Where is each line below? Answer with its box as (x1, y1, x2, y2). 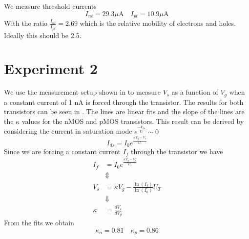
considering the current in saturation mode (4, 126, 132, 136)
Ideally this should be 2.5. (4, 30, 82, 40)
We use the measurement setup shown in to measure (4, 87, 161, 97)
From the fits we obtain (4, 218, 74, 228)
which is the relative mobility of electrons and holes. (80, 18, 236, 28)
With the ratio (4, 18, 48, 28)
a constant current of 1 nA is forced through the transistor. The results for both (4, 97, 244, 107)
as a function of (171, 87, 218, 97)
